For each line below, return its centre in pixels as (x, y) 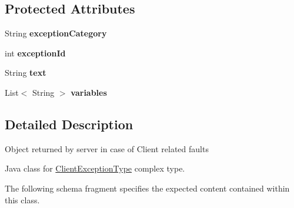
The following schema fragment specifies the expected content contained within (147, 188)
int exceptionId (35, 53)
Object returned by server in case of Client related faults (107, 148)
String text (26, 73)
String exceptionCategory (56, 33)
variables (89, 92)
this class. (22, 199)
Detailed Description (69, 124)
